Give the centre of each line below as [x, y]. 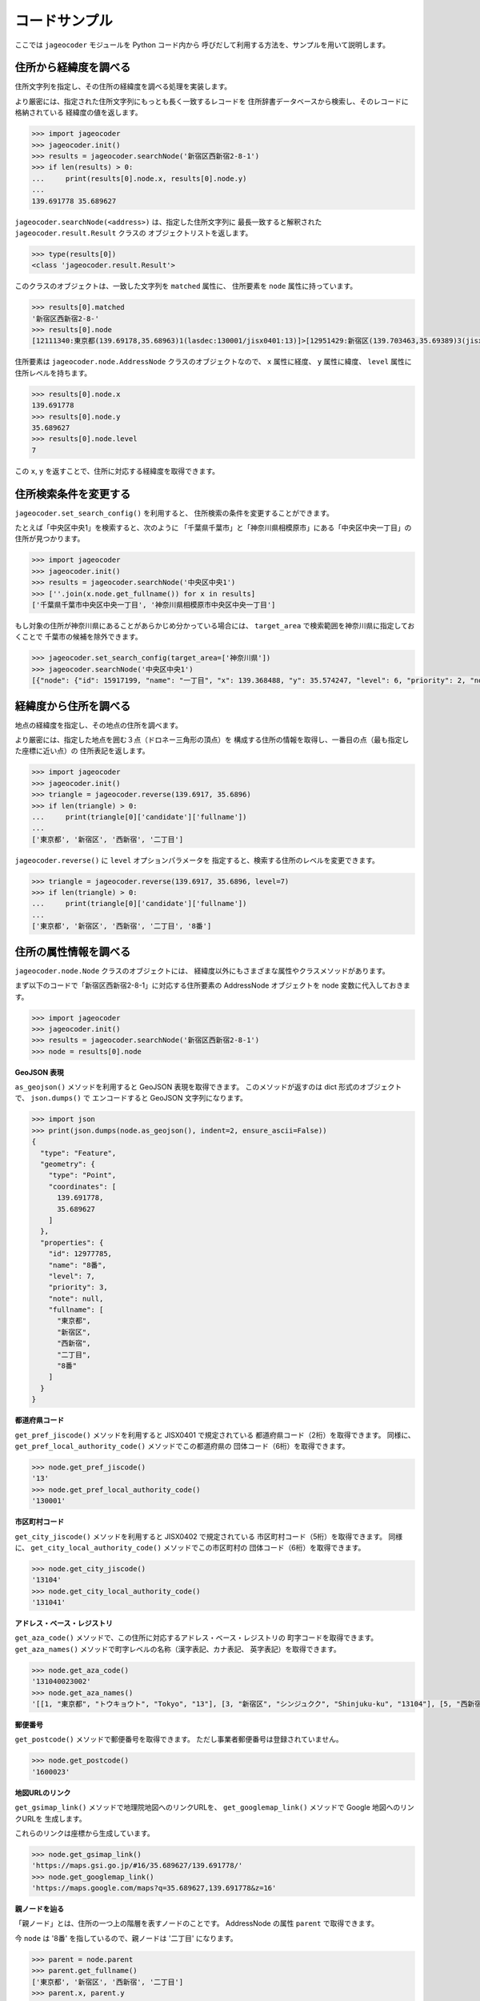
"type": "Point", [82, 1175]
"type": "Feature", [78, 1153]
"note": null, [76, 1298]
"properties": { [72, 1242]
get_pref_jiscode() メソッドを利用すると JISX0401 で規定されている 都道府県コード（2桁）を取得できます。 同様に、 [215, 1435]
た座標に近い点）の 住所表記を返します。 [82, 751]
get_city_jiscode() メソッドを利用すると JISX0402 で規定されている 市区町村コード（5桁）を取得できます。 [201, 1536]
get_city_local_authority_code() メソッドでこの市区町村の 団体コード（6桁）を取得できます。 [198, 1547]
